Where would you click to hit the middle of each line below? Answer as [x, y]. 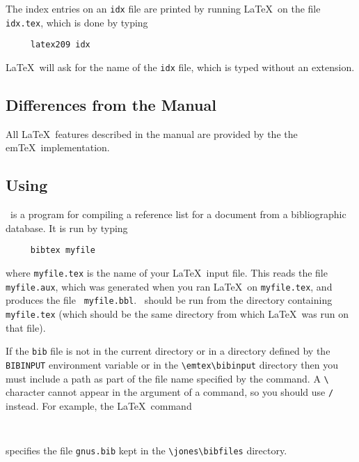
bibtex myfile [63, 251]
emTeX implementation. [58, 147]
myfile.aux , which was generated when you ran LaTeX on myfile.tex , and [169, 286]
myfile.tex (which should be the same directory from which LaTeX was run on [177, 314]
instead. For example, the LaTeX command [99, 405]
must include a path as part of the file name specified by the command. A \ [167, 378]
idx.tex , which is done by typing [77, 22]
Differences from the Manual [111, 105]
